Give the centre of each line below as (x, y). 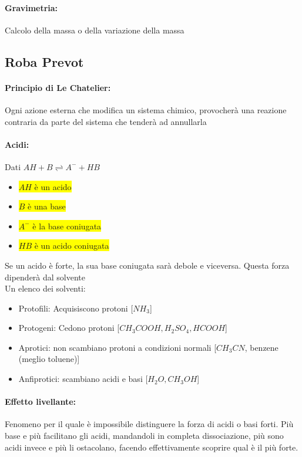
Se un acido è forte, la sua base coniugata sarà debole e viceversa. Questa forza (147, 265)
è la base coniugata (67, 226)
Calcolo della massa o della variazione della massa (95, 30)
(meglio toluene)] (49, 359)
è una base (47, 206)
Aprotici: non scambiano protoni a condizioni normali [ (118, 347)
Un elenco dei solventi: (45, 288)
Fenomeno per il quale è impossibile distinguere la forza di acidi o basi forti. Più (149, 424)
